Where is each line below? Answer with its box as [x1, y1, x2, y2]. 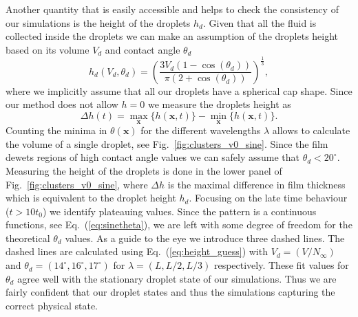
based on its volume [6, 42, 89, 56]
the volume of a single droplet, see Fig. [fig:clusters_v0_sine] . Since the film [6, 136, 328, 151]
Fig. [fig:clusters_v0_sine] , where [6, 177, 148, 191]
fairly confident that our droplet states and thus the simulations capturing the [6, 285, 335, 299]
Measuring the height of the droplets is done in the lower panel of [6, 163, 282, 177]
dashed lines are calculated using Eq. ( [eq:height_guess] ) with [6, 244, 268, 259]
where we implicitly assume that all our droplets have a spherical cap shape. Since [6, 83, 352, 98]
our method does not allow [6, 97, 118, 111]
